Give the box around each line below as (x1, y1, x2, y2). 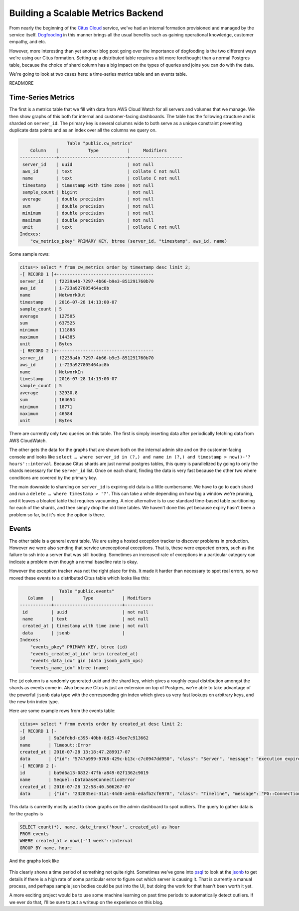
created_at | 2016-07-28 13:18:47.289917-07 (19, 749, 131, 755)
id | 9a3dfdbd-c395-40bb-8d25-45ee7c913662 (19, 735, 149, 741)
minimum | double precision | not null (22, 210, 154, 216)
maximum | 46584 (19, 411, 73, 416)
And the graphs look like (9, 858, 59, 864)
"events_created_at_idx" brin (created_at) (30, 651, 138, 657)
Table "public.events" (59, 588, 115, 594)
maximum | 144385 (19, 334, 75, 340)
